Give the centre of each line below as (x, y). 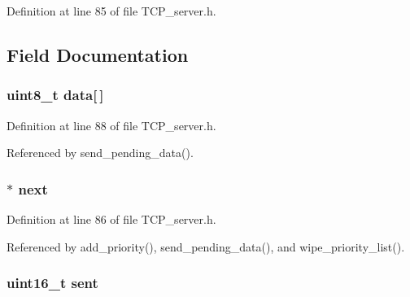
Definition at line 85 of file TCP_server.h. (111, 11)
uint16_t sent (52, 283)
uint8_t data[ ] (55, 95)
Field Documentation (98, 54)
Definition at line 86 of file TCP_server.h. (111, 219)
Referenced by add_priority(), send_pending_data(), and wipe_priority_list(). (206, 246)
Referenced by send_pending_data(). (100, 153)
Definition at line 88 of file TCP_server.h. (111, 125)
